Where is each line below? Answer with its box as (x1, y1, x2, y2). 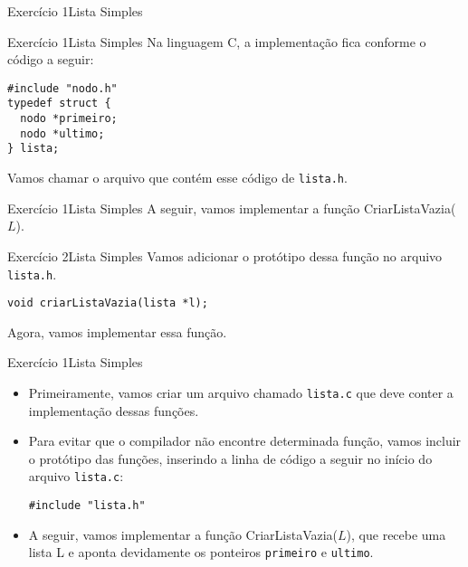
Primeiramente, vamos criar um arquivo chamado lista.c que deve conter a (28, 383, 454, 402)
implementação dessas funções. (28, 401, 199, 420)
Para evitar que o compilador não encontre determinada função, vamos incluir (28, 431, 462, 450)
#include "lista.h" (28, 499, 146, 513)
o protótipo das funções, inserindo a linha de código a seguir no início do (28, 449, 433, 468)
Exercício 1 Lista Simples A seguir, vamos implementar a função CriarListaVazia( (7, 198, 456, 217)
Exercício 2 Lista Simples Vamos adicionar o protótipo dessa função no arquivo (7, 246, 443, 265)
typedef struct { (7, 97, 111, 110)
